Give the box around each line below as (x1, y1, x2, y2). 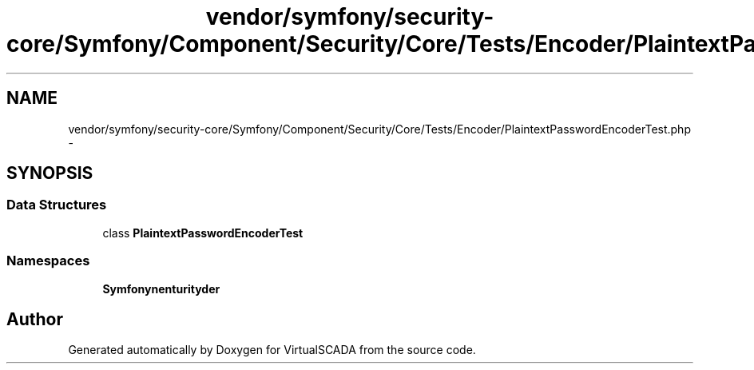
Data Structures (6, 197, 107, 213)
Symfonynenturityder (102, 281, 220, 296)
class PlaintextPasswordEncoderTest (102, 225, 304, 240)
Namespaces (6, 253, 90, 269)
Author (6, 308, 63, 329)
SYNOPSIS (6, 163, 93, 184)
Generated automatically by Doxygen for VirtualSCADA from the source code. (68, 343, 476, 357)
